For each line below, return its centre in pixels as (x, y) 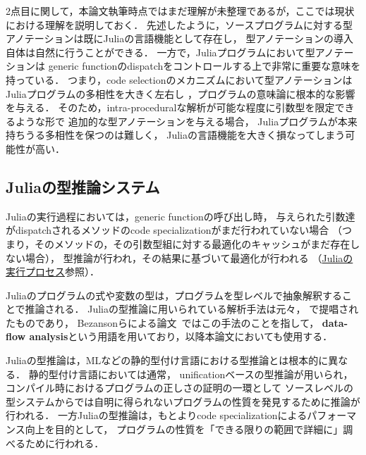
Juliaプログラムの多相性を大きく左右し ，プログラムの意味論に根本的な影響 (181, 93)
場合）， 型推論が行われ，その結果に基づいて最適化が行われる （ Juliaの (189, 257)
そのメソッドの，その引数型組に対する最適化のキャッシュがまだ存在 (193, 243)
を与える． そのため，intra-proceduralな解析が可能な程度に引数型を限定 (170, 107)
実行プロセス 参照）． (53, 272)
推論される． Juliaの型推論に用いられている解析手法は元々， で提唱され (192, 309)
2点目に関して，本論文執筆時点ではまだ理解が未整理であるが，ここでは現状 (180, 11)
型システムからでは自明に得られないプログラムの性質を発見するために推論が (183, 401)
